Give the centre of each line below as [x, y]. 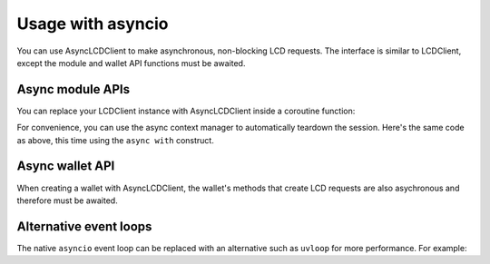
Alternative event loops [84, 226]
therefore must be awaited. [67, 200]
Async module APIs [73, 89]
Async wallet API [66, 166]
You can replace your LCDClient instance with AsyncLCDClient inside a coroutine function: [186, 111]
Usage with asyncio [93, 24]
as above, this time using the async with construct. [116, 140]
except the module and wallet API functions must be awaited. [131, 63]
